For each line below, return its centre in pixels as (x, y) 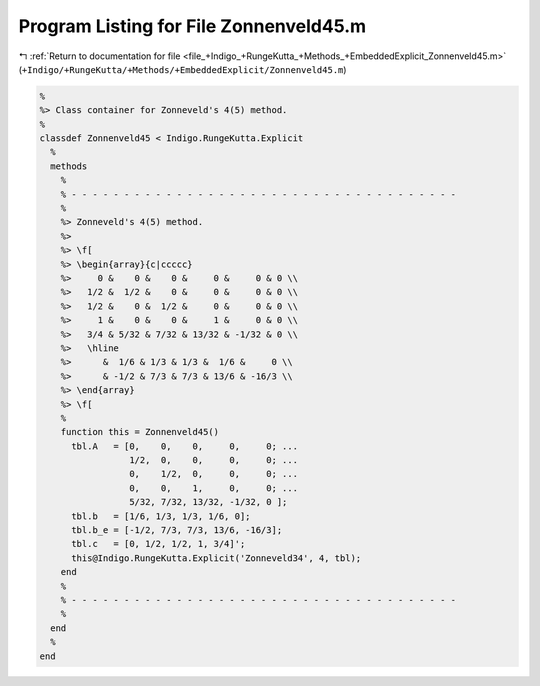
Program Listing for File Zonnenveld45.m (192, 26)
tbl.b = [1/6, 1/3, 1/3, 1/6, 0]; (161, 516)
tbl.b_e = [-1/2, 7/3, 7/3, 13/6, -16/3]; (177, 530)
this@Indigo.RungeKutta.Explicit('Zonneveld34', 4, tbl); (216, 558)
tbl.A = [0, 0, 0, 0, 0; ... (185, 446)
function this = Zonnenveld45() (140, 432)
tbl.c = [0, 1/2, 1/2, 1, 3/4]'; (158, 544)
